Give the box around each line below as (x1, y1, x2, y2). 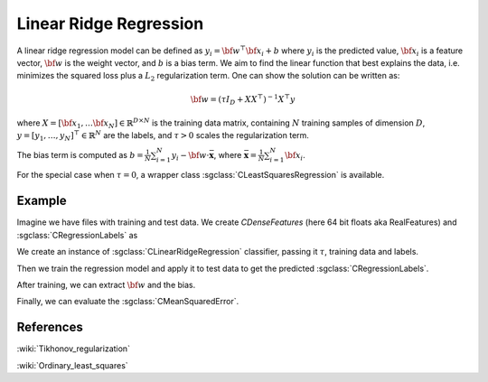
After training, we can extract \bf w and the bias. (16, 279, 196, 290)
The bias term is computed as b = (16, 149, 144, 160)
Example (16, 193, 67, 209)
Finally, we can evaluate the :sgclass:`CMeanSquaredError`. (16, 296, 239, 307)
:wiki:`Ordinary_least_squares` (16, 359, 128, 370)
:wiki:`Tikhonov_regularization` (16, 343, 131, 354)
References (16, 320, 83, 335)
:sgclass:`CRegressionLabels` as (16, 229, 138, 240)
